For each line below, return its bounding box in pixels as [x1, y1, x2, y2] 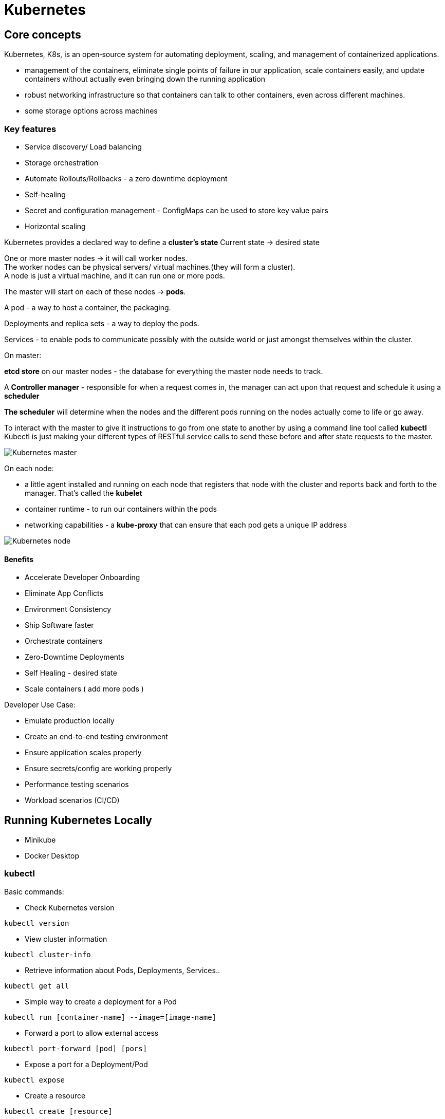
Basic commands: [4, 887, 64, 896]
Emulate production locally [25, 716, 115, 725]
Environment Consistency [25, 605, 112, 614]
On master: [4, 350, 42, 360]
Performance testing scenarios [25, 780, 129, 789]
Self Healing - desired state [25, 668, 117, 678]
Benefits [4, 554, 34, 564]
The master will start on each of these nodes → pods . [4, 287, 186, 296]
